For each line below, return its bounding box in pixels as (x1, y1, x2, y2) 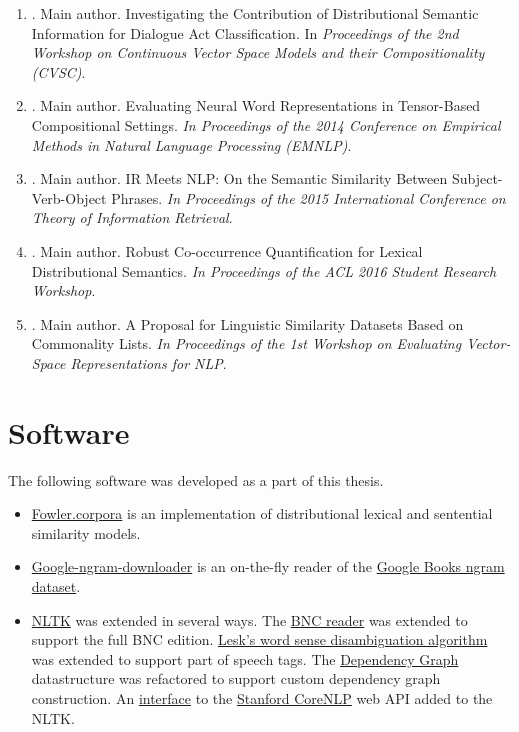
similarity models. (31, 522, 141, 543)
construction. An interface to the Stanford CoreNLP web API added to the (31, 687, 493, 708)
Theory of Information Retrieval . (31, 207, 233, 228)
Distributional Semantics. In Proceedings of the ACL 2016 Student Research (31, 260, 497, 281)
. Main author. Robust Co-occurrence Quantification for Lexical (31, 240, 423, 261)
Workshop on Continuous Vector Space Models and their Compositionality (31, 42, 485, 63)
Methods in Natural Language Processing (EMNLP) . (31, 134, 352, 155)
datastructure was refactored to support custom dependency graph (31, 668, 441, 689)
